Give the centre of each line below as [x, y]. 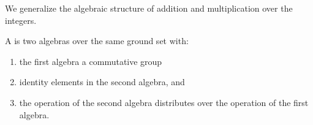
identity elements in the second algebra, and [102, 82]
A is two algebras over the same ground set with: [97, 41]
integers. [21, 20]
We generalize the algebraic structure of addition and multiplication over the [149, 8]
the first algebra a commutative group [91, 61]
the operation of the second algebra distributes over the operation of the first [164, 102]
